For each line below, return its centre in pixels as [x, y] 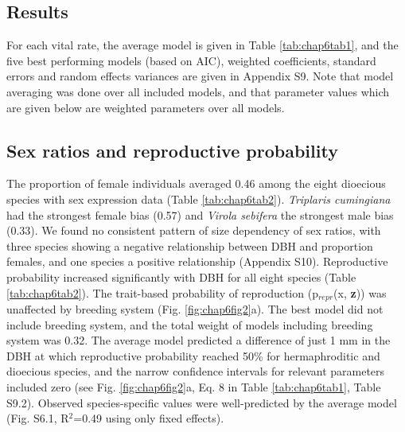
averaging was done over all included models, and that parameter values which [198, 91]
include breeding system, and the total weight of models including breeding [190, 324]
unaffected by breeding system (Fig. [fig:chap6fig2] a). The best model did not [195, 308]
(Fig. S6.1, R [38, 418]
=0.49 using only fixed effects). [149, 418]
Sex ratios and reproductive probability [172, 150]
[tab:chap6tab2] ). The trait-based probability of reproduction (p [162, 292]
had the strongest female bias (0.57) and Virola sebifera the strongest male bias [200, 214]
